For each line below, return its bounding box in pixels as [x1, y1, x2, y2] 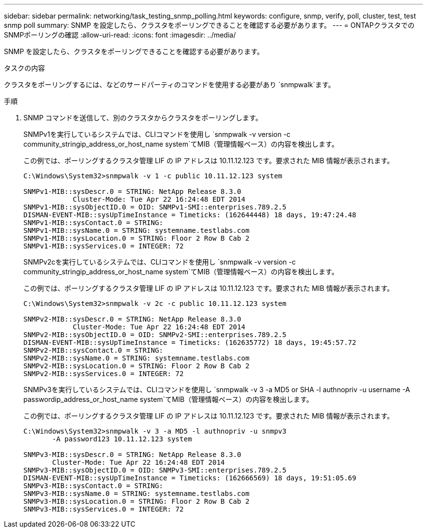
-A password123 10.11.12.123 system [52, 435, 192, 443]
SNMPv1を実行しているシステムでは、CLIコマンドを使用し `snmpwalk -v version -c [23, 130, 291, 138]
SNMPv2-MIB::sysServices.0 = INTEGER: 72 [23, 370, 184, 378]
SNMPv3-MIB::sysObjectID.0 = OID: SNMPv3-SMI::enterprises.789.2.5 [23, 466, 287, 474]
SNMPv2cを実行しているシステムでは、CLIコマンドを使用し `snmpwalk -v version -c [23, 258, 296, 266]
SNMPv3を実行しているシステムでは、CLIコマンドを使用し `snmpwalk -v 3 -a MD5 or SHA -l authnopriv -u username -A [23, 385, 410, 394]
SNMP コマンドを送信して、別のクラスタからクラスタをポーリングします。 [23, 114, 262, 122]
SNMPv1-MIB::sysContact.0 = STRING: [23, 219, 163, 227]
